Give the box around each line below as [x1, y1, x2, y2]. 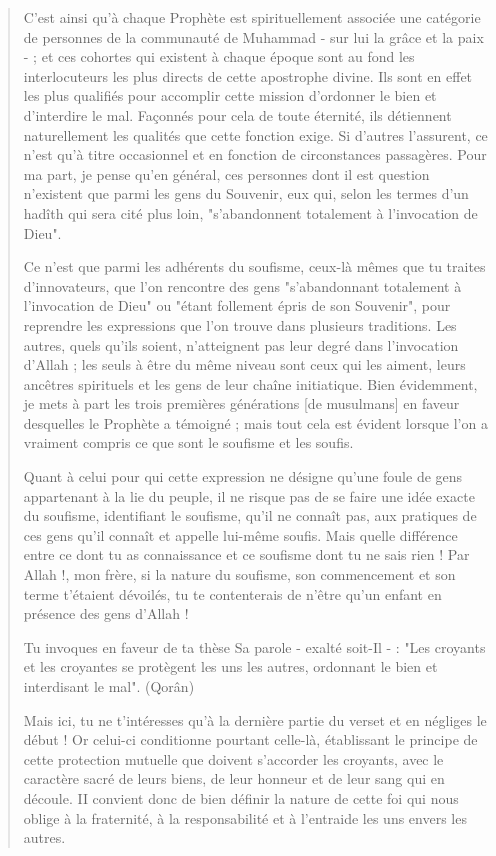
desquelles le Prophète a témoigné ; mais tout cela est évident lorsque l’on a [23, 412, 488, 433]
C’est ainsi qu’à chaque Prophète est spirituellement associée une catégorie [23, 7, 481, 27]
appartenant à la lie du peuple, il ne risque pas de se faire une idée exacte [23, 485, 475, 506]
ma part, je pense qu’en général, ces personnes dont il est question [23, 163, 430, 184]
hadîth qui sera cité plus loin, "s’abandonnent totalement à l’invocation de [23, 202, 478, 223]
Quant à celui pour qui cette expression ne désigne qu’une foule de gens [23, 466, 463, 487]
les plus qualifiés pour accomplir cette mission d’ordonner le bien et [23, 85, 437, 106]
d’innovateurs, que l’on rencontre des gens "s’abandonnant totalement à [23, 275, 462, 296]
